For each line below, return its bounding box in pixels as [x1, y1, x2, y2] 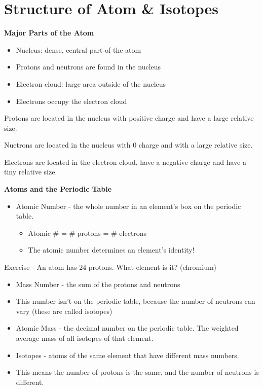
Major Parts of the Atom [4, 27, 94, 38]
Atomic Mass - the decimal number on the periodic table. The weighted [16, 323, 239, 333]
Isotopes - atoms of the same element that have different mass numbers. [16, 349, 239, 360]
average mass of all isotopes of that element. [16, 333, 154, 343]
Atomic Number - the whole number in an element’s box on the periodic [16, 200, 241, 211]
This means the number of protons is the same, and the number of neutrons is [16, 367, 259, 377]
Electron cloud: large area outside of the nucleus [16, 78, 166, 89]
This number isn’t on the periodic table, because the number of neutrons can [16, 296, 255, 306]
